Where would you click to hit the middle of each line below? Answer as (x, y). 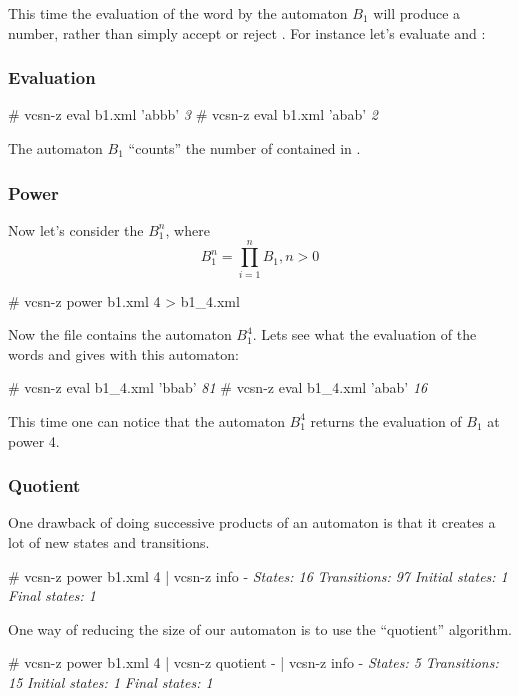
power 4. (34, 440)
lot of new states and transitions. (109, 541)
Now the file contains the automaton (120, 334)
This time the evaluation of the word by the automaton (178, 13)
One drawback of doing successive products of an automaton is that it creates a (252, 522)
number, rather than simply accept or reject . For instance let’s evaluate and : (247, 32)
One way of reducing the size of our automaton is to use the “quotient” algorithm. (260, 628)
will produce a (417, 13)
